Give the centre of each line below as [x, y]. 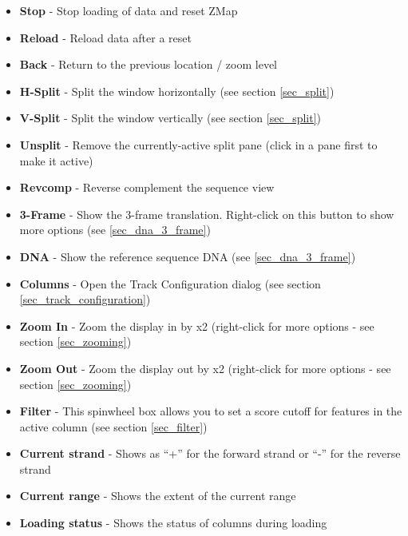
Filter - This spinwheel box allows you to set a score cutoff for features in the [211, 411]
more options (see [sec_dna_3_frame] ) [115, 230]
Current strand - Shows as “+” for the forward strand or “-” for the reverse [210, 453]
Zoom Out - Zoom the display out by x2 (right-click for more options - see [205, 368]
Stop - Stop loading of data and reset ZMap [129, 10]
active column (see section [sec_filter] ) [113, 426]
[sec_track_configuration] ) [85, 299]
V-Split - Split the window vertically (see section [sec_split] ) [170, 118]
